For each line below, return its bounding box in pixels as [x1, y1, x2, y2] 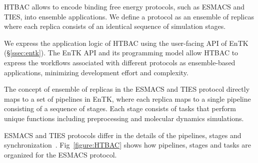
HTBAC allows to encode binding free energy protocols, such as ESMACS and [4, 1, 245, 11]
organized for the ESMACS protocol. [4, 149, 117, 160]
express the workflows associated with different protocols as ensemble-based [4, 57, 235, 67]
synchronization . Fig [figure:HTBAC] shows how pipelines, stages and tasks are [4, 140, 251, 150]
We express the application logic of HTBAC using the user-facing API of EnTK [4, 37, 248, 48]
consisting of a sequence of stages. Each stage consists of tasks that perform [4, 103, 236, 114]
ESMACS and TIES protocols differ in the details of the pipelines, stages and [4, 130, 241, 140]
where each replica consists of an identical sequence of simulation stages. [4, 21, 226, 31]
